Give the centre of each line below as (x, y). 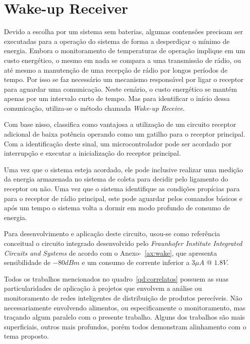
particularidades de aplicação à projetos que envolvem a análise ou (103, 288)
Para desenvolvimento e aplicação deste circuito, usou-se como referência (112, 233)
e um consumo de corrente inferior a (136, 262)
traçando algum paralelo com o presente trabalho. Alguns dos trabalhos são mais (125, 317)
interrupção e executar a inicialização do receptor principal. (92, 153)
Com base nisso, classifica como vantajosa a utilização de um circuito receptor (120, 124)
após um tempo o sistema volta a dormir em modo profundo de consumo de (117, 208)
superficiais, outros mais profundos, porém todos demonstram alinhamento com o (125, 326)
